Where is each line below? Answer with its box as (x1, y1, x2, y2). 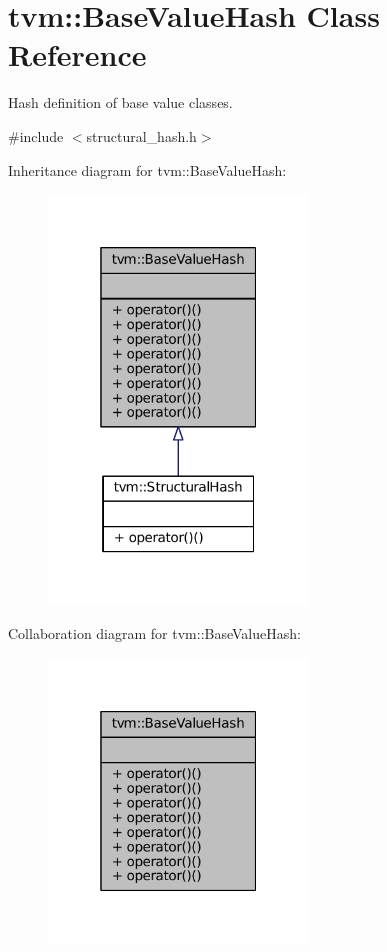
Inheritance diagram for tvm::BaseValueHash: (8, 159, 287, 180)
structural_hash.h (86, 125, 197, 146)
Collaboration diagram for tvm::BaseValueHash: (8, 623, 301, 644)
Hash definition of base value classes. (8, 92, 233, 113)
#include (8, 125, 64, 146)
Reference (8, 34, 147, 75)
